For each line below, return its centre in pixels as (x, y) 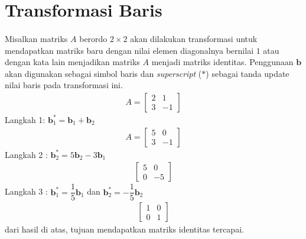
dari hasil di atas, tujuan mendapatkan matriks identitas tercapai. (124, 229)
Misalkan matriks (36, 38)
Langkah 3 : (26, 191)
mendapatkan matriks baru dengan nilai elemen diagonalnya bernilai (129, 50)
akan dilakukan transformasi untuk (194, 38)
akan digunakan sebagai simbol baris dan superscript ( (103, 73)
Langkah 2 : (26, 154)
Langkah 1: (25, 119)
